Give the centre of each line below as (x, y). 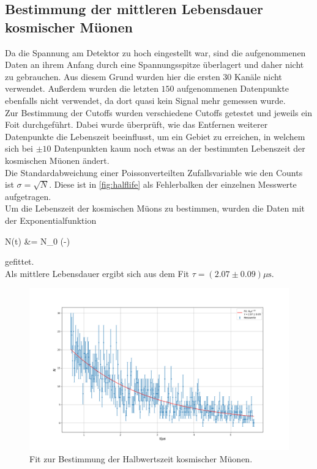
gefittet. (20, 261)
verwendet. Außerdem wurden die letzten (82, 88)
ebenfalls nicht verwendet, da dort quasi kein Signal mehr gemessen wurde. (145, 100)
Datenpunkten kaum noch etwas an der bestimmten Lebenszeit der (180, 148)
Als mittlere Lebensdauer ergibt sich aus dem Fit (97, 273)
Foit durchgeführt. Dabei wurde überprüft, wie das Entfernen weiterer (136, 124)
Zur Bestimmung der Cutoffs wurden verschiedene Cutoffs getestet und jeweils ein (159, 112)
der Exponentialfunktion (51, 220)
